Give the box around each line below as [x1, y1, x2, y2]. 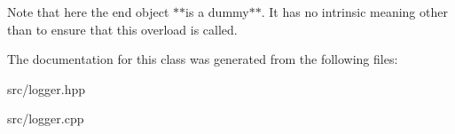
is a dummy [185, 3, 249, 20]
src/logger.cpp [7, 109, 84, 128]
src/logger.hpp [7, 79, 86, 98]
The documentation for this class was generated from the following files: [7, 50, 398, 68]
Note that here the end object [7, 3, 169, 20]
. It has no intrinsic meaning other [261, 3, 448, 20]
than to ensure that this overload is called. [7, 20, 238, 38]
